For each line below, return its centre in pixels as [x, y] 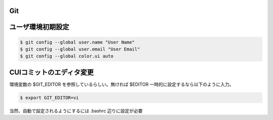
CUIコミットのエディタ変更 [52, 72]
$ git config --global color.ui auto [67, 56]
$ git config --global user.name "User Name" [77, 42]
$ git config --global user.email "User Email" [80, 49]
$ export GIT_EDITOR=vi [50, 98]
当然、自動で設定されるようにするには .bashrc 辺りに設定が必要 [76, 110]
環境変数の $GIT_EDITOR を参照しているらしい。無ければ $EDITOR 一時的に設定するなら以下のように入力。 [122, 84]
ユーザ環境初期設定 [39, 27]
